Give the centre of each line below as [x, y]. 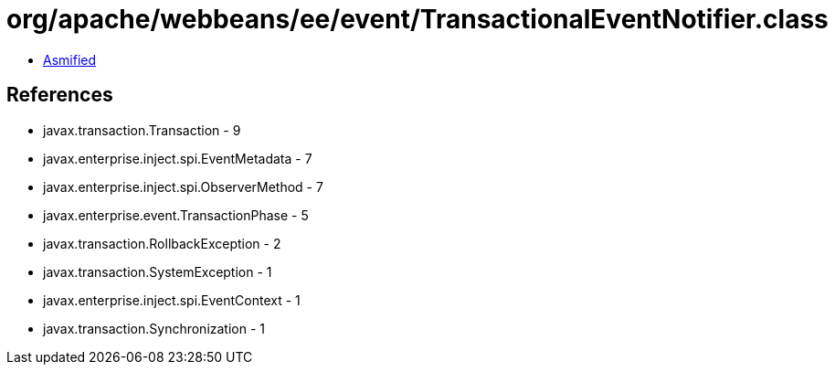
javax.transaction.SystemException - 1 [158, 271]
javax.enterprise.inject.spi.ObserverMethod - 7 [183, 186]
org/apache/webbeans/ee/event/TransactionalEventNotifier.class [417, 19]
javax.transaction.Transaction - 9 [142, 130]
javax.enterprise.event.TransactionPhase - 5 [176, 215]
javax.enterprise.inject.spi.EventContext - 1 [172, 300]
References [60, 95]
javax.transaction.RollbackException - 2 [162, 243]
